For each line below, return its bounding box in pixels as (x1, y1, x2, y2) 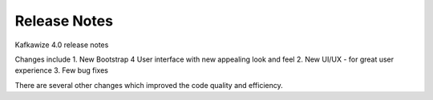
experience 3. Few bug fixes (14, 66, 108, 75)
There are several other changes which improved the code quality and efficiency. (14, 80, 284, 90)
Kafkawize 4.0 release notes (14, 40, 109, 50)
